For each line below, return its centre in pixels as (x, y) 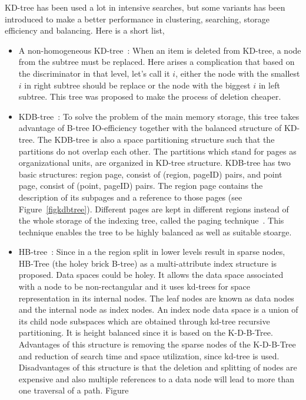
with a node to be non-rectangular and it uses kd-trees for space (134, 286)
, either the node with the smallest (238, 73)
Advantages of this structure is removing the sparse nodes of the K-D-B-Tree (157, 344)
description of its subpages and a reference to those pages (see (130, 197)
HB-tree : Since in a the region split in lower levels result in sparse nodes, (152, 252)
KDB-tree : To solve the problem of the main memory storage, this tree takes (159, 116)
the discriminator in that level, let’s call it (94, 73)
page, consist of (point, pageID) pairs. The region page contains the (141, 186)
